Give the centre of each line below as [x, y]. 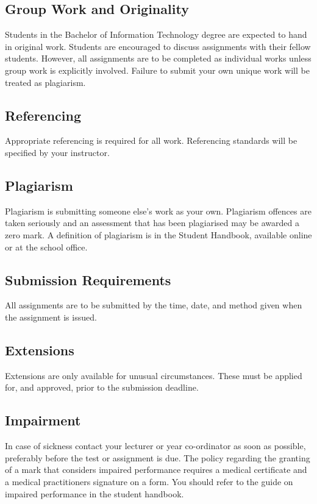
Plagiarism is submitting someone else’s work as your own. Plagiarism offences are [158, 211]
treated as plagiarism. [45, 82]
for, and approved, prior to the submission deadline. [102, 387]
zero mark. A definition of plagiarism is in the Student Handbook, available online [158, 234]
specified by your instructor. [57, 152]
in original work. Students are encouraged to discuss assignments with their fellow [158, 46]
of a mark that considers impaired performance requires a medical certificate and [156, 470]
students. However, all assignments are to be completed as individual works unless [158, 58]
